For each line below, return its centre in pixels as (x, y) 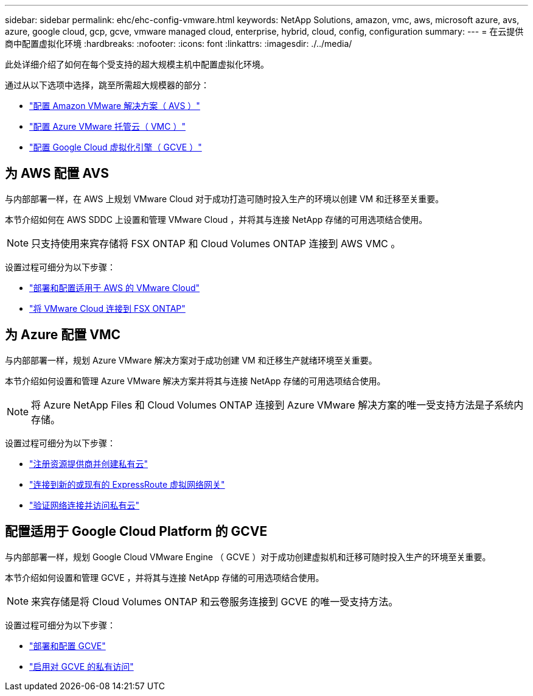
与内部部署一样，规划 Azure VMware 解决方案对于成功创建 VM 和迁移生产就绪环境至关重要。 (191, 360)
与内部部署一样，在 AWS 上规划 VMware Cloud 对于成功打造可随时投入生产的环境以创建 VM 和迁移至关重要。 (225, 199)
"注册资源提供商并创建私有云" (89, 463)
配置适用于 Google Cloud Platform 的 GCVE (136, 532)
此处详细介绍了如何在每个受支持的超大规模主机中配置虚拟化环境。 (137, 64)
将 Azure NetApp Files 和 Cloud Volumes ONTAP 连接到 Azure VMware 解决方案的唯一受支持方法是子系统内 (277, 405)
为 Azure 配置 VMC (63, 335)
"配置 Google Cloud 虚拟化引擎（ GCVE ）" (116, 147)
